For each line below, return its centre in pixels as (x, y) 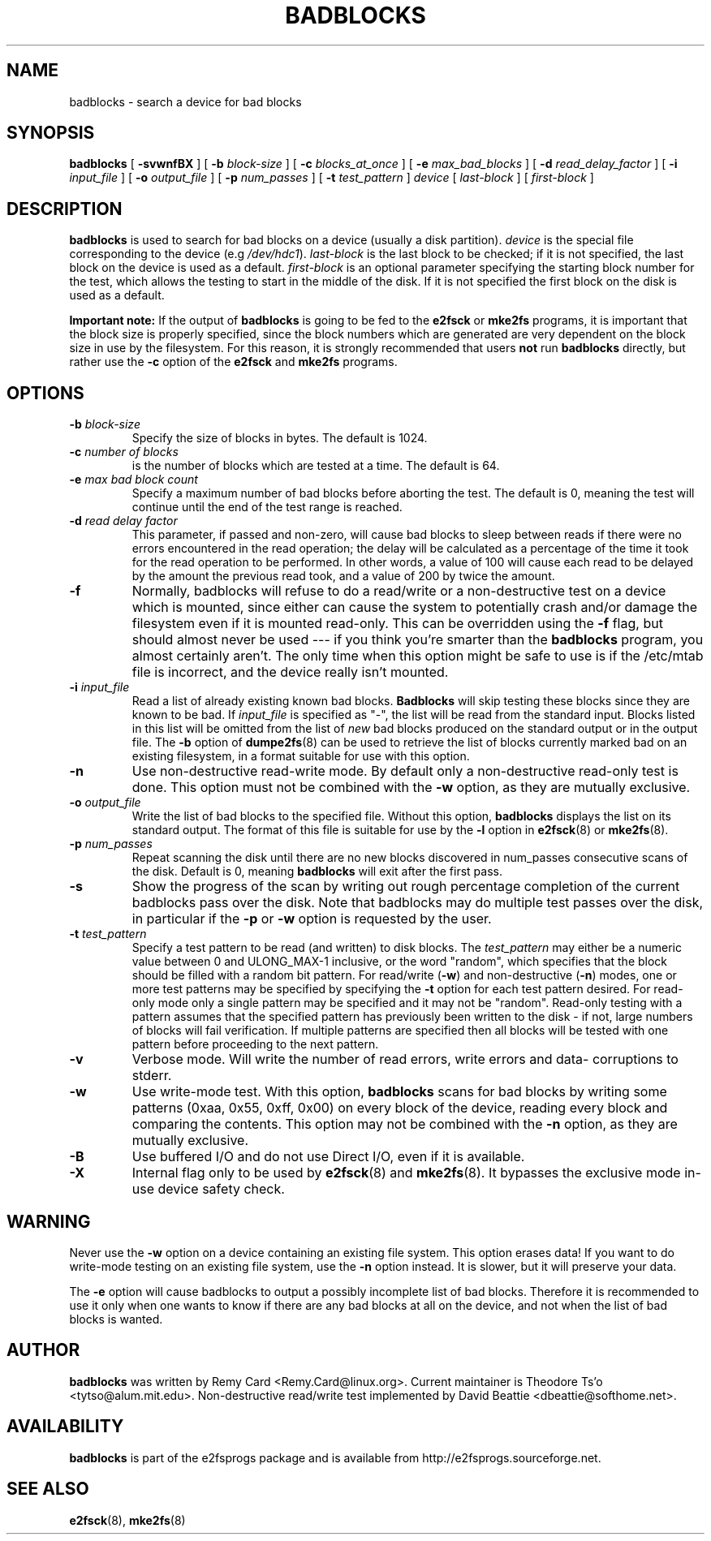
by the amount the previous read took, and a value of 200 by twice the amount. (343, 576)
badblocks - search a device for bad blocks (185, 101)
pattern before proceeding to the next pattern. (255, 1044)
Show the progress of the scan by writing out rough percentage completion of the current (406, 887)
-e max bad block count (134, 480)
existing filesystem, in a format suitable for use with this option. (301, 756)
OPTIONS (45, 393)
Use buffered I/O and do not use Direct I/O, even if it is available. (328, 1157)
